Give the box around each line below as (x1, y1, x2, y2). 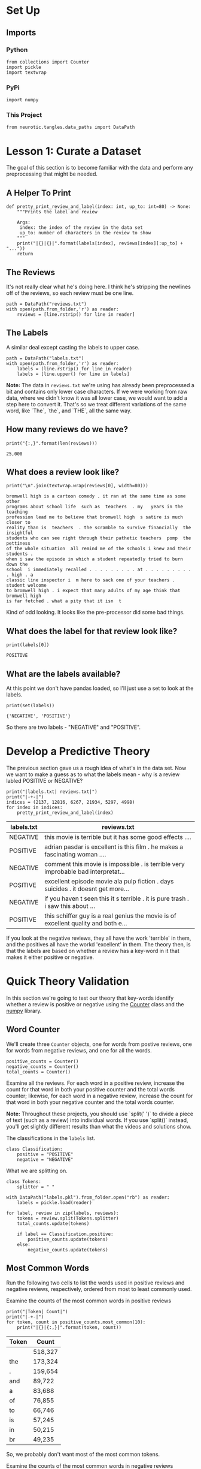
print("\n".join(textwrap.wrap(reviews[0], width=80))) (6, 483, 148, 489)
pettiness (6, 541, 31, 547)
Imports (6, 28, 36, 38)
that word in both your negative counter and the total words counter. (6, 1098, 175, 1106)
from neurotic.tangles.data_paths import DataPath (6, 124, 135, 131)
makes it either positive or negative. (6, 954, 95, 961)
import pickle (6, 64, 42, 70)
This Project (6, 111, 42, 119)
